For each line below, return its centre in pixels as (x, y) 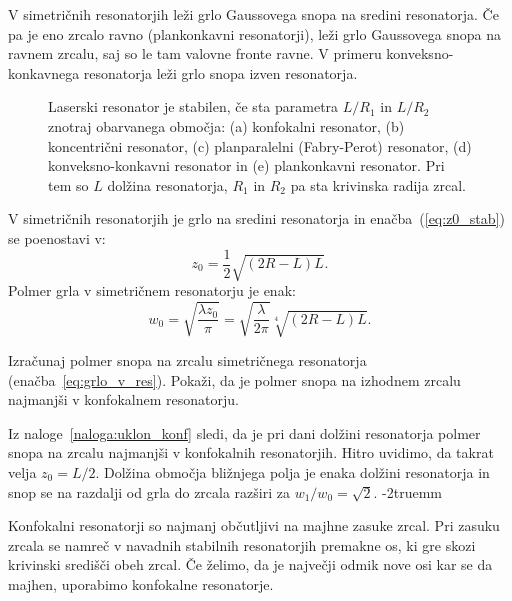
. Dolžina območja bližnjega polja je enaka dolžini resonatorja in (292, 471)
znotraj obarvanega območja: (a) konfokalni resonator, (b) (226, 125)
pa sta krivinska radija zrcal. (378, 184)
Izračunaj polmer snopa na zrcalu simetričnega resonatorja (187, 360)
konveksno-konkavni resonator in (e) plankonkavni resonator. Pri (246, 165)
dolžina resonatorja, (167, 184)
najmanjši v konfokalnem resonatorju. (123, 399)
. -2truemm (407, 491)
